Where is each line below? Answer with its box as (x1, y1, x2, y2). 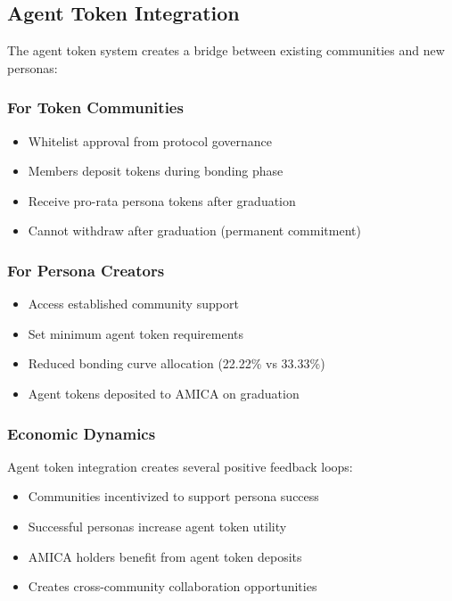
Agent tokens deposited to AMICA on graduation (28, 383, 300, 402)
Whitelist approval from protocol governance (28, 131, 273, 150)
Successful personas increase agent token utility (28, 516, 287, 535)
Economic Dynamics (7, 422, 156, 444)
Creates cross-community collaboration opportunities (28, 577, 317, 596)
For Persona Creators (7, 259, 165, 281)
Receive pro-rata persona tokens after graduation (28, 191, 296, 210)
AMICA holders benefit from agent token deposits (28, 547, 302, 565)
